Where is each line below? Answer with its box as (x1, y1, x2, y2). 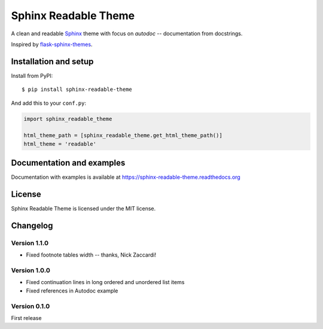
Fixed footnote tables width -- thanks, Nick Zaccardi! (26, 251, 157, 258)
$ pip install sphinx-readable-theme (22, 86, 133, 93)
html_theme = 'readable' (23, 141, 97, 147)
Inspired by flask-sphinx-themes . (11, 41, 93, 48)
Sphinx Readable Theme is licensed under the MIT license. (11, 205, 156, 212)
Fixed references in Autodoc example (26, 287, 118, 294)
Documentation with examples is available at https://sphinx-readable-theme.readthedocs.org (11, 173, 240, 181)
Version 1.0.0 (11, 266, 50, 275)
